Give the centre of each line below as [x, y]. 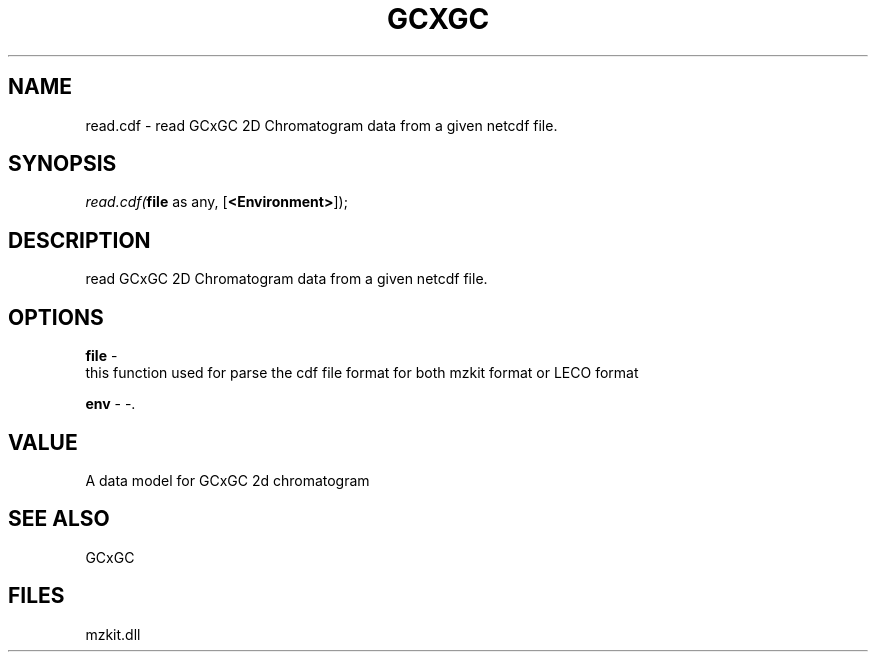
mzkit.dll [113, 634]
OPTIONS [56, 317]
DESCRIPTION [79, 240]
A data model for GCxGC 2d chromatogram [227, 480]
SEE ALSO [59, 519]
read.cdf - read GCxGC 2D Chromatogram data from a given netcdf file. [321, 125]
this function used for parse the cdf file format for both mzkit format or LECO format [362, 373]
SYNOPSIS [62, 164]
